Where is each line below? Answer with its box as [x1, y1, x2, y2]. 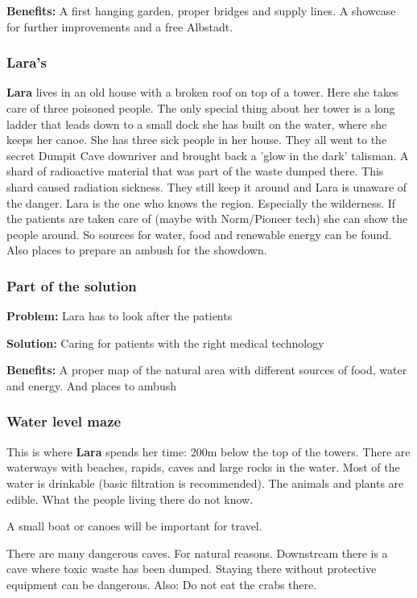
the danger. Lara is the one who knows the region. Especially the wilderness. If [6, 194, 396, 211]
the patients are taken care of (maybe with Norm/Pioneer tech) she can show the [6, 210, 408, 227]
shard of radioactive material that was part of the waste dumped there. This [6, 163, 384, 179]
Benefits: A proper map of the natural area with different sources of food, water [6, 361, 407, 378]
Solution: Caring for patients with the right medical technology [6, 334, 324, 351]
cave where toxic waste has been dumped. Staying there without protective [6, 560, 377, 577]
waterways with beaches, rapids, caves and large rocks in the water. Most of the [6, 459, 400, 476]
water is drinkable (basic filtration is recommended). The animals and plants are [6, 474, 404, 491]
